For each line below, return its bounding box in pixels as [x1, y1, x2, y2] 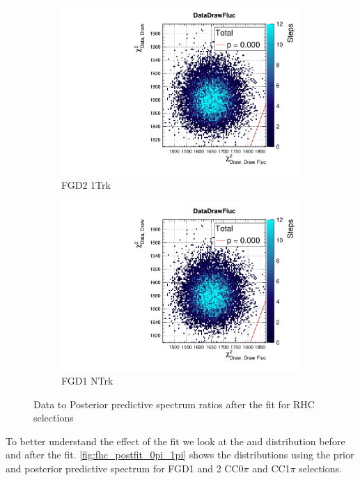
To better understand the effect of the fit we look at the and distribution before [6, 433, 345, 448]
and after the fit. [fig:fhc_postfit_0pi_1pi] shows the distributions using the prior [6, 447, 354, 462]
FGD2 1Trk [61, 177, 111, 192]
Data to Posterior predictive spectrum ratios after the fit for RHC [33, 396, 315, 411]
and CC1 [252, 460, 290, 475]
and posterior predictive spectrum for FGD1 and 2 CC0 [6, 460, 244, 475]
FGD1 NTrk [61, 373, 114, 387]
